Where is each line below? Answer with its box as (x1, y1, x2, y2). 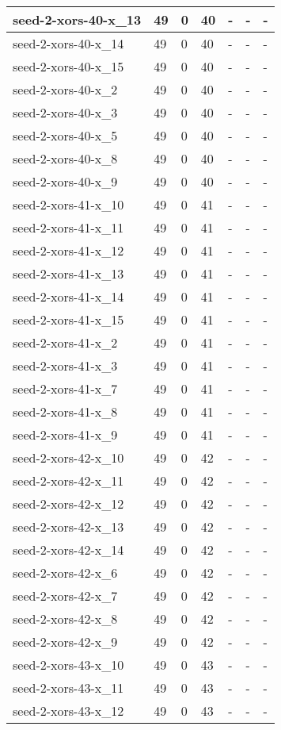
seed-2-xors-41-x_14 (13, 287, 124, 305)
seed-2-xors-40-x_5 (13, 126, 118, 144)
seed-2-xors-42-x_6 (13, 563, 118, 582)
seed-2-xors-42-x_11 (13, 471, 124, 490)
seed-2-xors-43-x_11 (13, 678, 124, 697)
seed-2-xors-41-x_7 (13, 379, 118, 398)
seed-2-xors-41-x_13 (13, 264, 124, 282)
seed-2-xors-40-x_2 (13, 80, 118, 98)
